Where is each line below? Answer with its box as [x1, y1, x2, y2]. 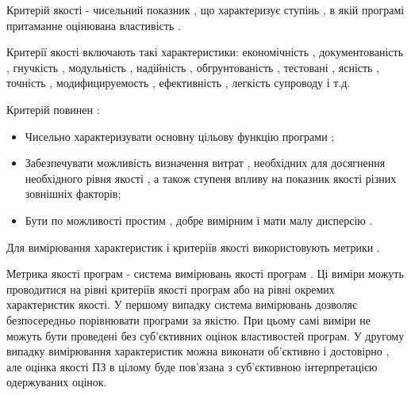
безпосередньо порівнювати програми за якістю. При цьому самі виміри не [6, 311, 371, 328]
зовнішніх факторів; [25, 185, 121, 202]
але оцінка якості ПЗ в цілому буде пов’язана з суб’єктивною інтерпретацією [6, 358, 378, 374]
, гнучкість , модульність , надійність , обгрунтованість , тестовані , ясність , [6, 59, 380, 75]
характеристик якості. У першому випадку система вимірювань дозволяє [6, 296, 357, 313]
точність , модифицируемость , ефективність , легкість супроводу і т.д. [6, 74, 351, 91]
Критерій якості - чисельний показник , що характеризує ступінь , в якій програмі [6, 2, 405, 17]
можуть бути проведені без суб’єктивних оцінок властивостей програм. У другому [6, 327, 405, 344]
